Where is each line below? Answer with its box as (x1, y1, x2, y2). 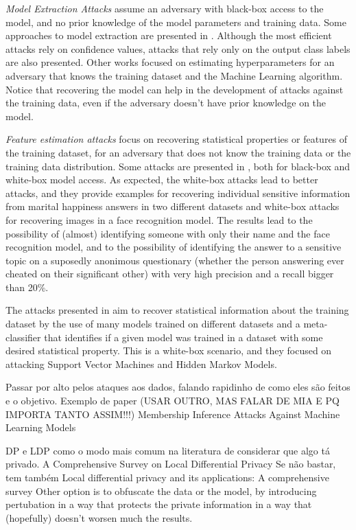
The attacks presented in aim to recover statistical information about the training (5, 303, 349, 317)
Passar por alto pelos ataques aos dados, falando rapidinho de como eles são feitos (5, 380, 351, 394)
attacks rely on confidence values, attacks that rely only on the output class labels (5, 41, 351, 56)
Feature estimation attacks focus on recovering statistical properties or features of (5, 132, 348, 146)
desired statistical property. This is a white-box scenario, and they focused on (5, 343, 332, 358)
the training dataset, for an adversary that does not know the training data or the (5, 145, 351, 159)
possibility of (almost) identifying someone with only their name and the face (5, 226, 330, 240)
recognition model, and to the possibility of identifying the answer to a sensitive (5, 240, 342, 254)
